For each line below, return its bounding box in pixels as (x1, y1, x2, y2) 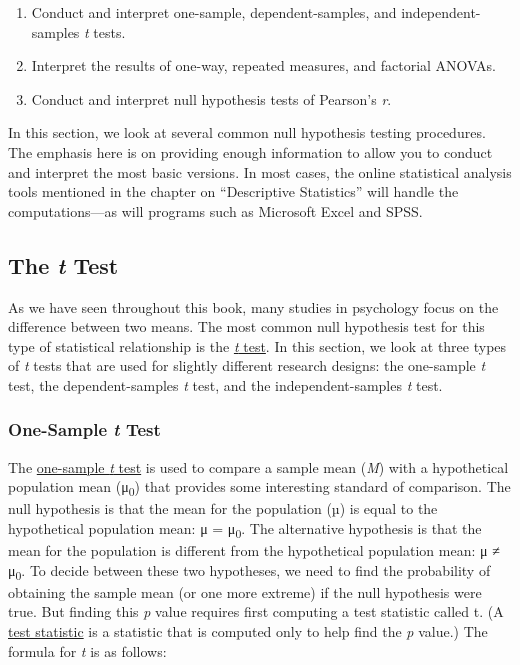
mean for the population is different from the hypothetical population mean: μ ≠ (8, 540, 500, 561)
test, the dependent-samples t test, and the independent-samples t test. (8, 374, 443, 395)
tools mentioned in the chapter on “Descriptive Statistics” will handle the (8, 181, 459, 202)
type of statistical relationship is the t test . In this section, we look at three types (8, 335, 507, 356)
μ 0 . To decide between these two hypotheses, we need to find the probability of (8, 559, 491, 583)
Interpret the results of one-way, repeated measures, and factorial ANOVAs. (31, 55, 496, 76)
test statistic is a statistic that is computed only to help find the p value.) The (8, 621, 488, 642)
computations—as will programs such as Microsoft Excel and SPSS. (8, 200, 423, 221)
